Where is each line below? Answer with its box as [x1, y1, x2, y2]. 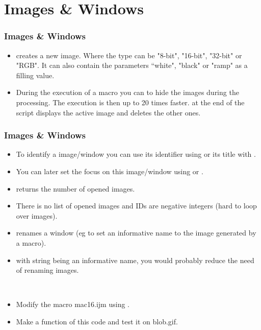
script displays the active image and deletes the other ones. [16, 107, 201, 117]
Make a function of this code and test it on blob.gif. [16, 316, 178, 326]
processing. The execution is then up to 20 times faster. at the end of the [16, 97, 245, 107]
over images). [16, 210, 58, 221]
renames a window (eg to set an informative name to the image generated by [16, 227, 256, 238]
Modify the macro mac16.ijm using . [16, 299, 129, 310]
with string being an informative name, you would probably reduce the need [16, 254, 254, 265]
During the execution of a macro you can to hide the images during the [16, 87, 239, 98]
